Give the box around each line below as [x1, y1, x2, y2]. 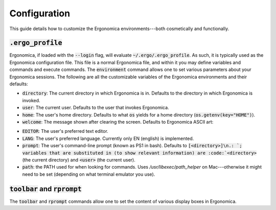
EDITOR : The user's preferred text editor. [22, 128, 108, 134]
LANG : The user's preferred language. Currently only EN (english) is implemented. [22, 135, 194, 142]
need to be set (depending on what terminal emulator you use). [22, 171, 155, 177]
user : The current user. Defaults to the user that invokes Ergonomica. [22, 105, 169, 111]
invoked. [22, 97, 40, 103]
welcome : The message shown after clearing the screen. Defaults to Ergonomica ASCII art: [22, 119, 214, 125]
